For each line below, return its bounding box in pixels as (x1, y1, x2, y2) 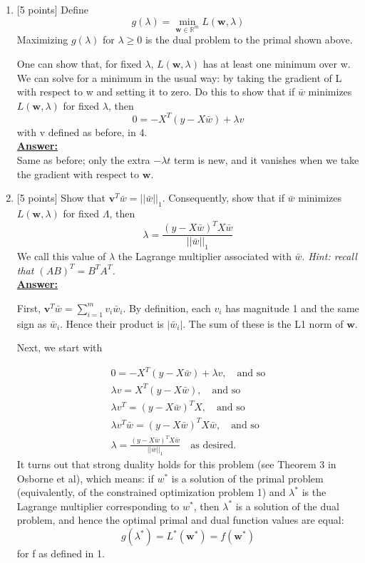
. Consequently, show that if (162, 190, 284, 205)
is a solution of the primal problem (171, 470, 324, 485)
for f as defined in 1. (16, 546, 105, 560)
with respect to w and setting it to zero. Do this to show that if (16, 84, 295, 99)
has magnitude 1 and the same (225, 300, 359, 315)
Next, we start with (16, 340, 103, 355)
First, (16, 300, 41, 315)
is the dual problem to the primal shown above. (145, 32, 353, 47)
